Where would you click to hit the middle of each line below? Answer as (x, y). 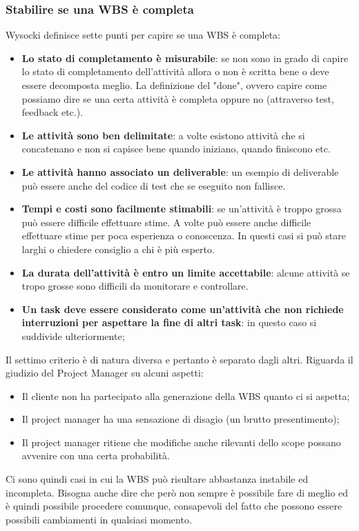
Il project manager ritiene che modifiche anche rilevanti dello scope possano (181, 442)
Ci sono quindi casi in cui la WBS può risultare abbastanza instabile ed (157, 479)
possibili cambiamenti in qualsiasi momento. (99, 519)
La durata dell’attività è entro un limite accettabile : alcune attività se (186, 272)
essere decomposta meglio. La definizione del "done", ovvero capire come (174, 85)
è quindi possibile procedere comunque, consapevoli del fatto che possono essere (174, 506)
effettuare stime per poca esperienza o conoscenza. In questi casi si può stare (184, 236)
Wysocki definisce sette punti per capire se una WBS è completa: (143, 35)
